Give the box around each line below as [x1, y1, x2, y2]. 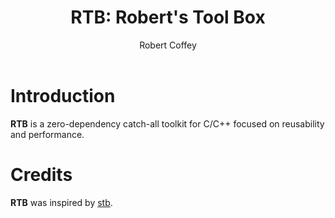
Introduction [10, 84, 116, 107]
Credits [10, 163, 73, 186]
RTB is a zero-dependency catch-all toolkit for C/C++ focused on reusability [10, 117, 325, 130]
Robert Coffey [139, 39, 197, 51]
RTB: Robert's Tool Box [70, 6, 266, 29]
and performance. [10, 128, 85, 140]
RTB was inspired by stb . [10, 196, 113, 208]
